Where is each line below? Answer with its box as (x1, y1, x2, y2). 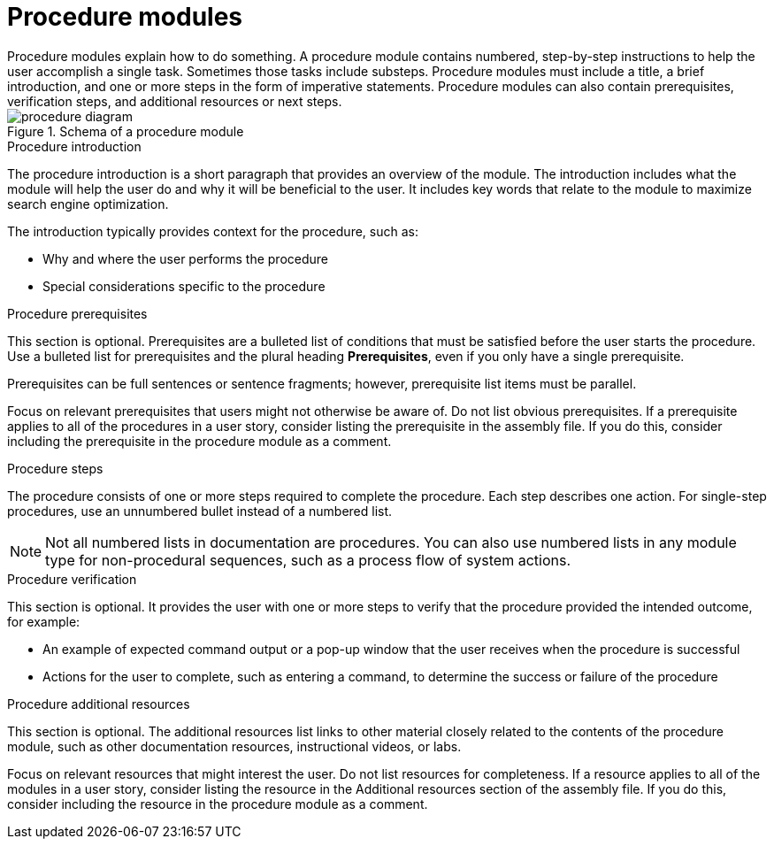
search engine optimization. (7, 196, 169, 211)
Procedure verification (7, 571, 137, 587)
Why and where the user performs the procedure (42, 250, 328, 266)
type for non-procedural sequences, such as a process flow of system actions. (45, 550, 571, 569)
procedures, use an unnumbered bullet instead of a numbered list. (7, 503, 393, 519)
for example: (7, 613, 80, 629)
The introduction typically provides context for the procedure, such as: (7, 223, 418, 239)
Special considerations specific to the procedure (42, 278, 326, 294)
